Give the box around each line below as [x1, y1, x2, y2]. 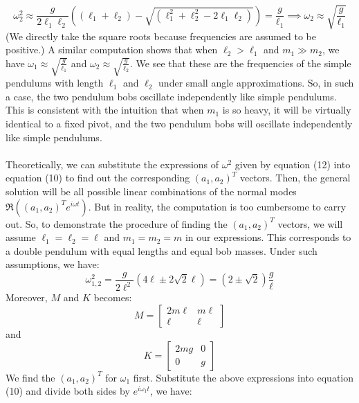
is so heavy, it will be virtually [222, 102, 351, 117]
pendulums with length [6, 75, 104, 90]
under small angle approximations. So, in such [158, 75, 354, 90]
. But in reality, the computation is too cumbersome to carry [88, 199, 347, 213]
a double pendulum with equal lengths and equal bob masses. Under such [6, 243, 317, 258]
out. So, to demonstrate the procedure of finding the [6, 216, 228, 231]
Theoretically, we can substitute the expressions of [6, 156, 219, 171]
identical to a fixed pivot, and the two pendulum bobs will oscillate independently [6, 116, 353, 130]
